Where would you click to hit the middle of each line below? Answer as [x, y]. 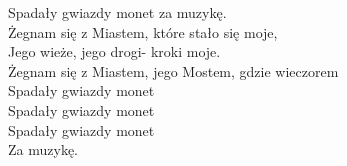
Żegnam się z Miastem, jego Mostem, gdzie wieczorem [173, 70]
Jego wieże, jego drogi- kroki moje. [114, 51]
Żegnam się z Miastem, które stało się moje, [143, 31]
